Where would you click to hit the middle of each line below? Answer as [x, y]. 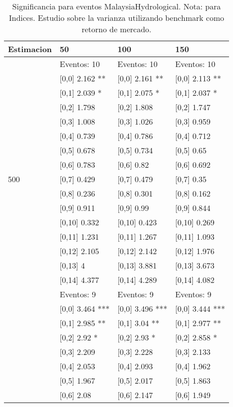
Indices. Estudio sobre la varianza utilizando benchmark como [116, 18]
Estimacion [30, 49]
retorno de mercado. [116, 29]
